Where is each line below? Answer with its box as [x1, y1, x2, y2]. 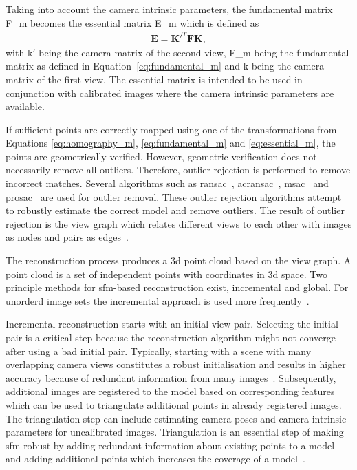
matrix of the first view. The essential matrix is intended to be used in [6, 72, 303, 86]
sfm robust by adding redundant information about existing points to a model [6, 438, 335, 452]
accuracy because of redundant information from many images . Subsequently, [6, 370, 336, 385]
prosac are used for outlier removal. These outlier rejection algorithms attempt [6, 189, 342, 204]
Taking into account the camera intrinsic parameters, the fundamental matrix [6, 2, 333, 16]
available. [6, 99, 45, 114]
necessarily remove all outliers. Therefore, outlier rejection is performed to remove [6, 162, 351, 177]
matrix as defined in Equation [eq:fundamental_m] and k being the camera [6, 58, 325, 73]
